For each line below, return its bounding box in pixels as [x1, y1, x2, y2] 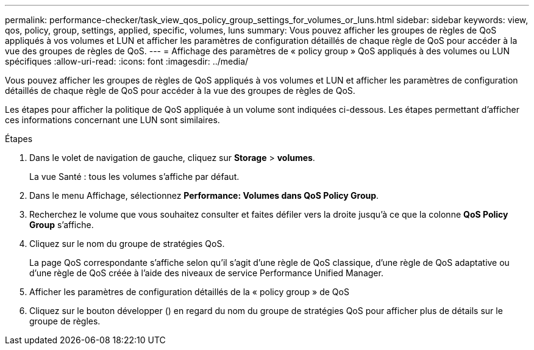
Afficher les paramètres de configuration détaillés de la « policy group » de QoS [29, 287, 349, 297]
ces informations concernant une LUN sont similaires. [5, 115, 220, 125]
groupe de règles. [29, 316, 101, 326]
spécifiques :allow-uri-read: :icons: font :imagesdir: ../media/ [5, 56, 249, 66]
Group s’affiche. [29, 220, 94, 230]
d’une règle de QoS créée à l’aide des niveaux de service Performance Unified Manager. [29, 268, 383, 278]
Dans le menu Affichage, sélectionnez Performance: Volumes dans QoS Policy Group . [29, 190, 379, 201]
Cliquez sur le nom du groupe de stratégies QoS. [29, 238, 225, 249]
